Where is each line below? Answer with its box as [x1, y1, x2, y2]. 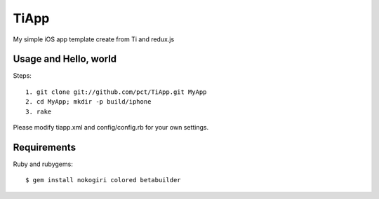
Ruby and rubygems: [13, 160, 73, 168]
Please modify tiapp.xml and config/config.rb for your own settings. [13, 123, 209, 132]
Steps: [13, 71, 32, 80]
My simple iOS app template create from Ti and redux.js [13, 35, 175, 43]
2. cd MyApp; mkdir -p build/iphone [25, 98, 152, 106]
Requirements [13, 141, 77, 153]
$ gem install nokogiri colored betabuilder [25, 176, 182, 184]
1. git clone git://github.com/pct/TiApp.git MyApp [25, 88, 207, 96]
